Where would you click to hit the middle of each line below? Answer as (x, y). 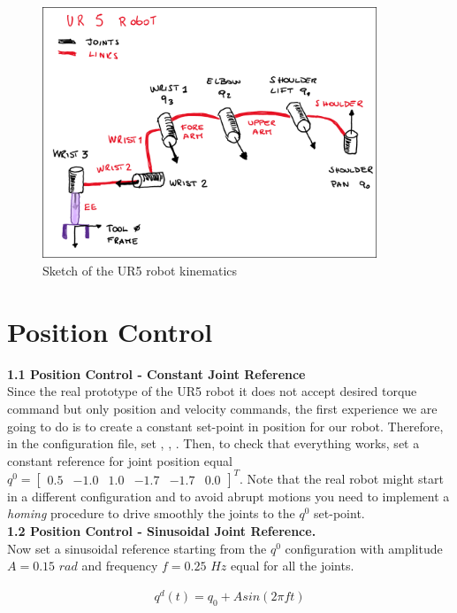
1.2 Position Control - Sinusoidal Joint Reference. (162, 531)
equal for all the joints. (293, 566)
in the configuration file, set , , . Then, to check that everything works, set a (213, 443)
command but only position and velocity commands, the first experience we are (222, 408)
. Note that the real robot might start (342, 478)
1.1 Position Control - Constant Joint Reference (156, 373)
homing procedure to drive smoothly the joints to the (151, 513)
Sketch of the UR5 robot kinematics (140, 271)
